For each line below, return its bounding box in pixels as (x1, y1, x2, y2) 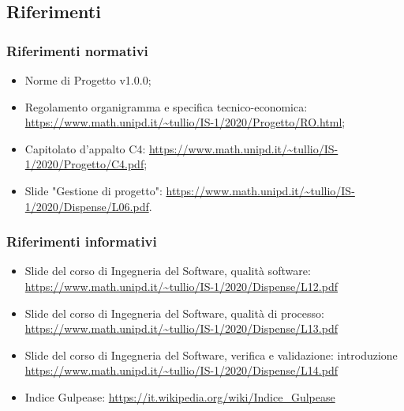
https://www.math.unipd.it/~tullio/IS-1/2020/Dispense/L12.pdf (24, 277, 339, 294)
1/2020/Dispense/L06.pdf (24, 198, 149, 214)
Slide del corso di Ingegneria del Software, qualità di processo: (24, 304, 324, 321)
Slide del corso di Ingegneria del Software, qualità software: (24, 262, 311, 279)
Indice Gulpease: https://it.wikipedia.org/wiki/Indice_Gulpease (24, 388, 335, 405)
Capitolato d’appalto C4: (24, 140, 146, 156)
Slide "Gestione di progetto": (24, 182, 163, 198)
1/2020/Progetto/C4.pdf (24, 156, 144, 172)
